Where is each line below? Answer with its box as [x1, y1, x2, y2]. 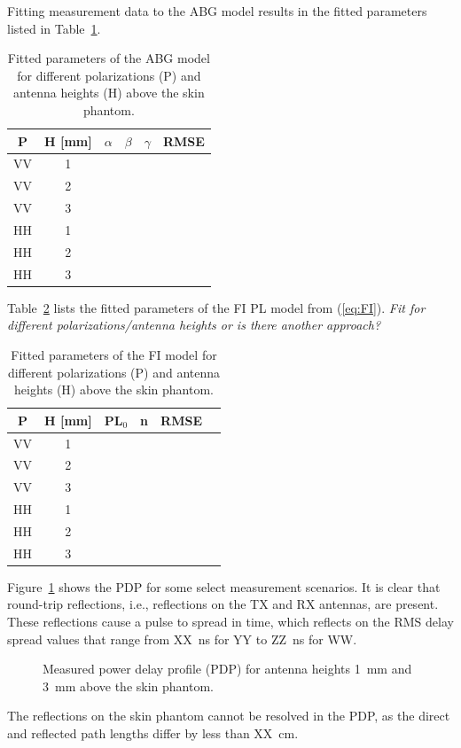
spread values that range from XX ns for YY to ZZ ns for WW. [7, 629, 357, 648]
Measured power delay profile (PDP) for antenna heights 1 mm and [43, 659, 412, 678]
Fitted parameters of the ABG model [7, 49, 210, 67]
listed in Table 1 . [7, 19, 101, 37]
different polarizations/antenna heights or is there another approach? [7, 316, 381, 334]
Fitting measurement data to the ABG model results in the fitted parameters [7, 2, 427, 19]
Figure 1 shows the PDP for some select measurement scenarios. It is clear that [7, 577, 441, 596]
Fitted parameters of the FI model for [11, 345, 217, 363]
